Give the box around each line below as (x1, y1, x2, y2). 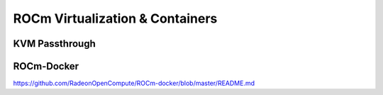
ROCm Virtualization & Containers (13, 11, 218, 26)
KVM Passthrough (13, 38, 96, 50)
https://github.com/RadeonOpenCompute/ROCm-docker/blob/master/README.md (13, 79, 255, 88)
